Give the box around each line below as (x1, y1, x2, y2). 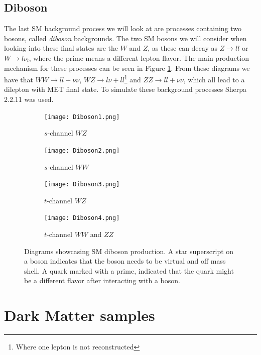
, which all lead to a (183, 74, 245, 84)
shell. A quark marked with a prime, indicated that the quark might (24, 265, 234, 276)
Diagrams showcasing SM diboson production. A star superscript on (24, 246, 234, 256)
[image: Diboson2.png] (44, 147, 120, 154)
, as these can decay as (148, 43, 217, 53)
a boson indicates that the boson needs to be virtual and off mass (24, 256, 226, 266)
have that (4, 74, 33, 84)
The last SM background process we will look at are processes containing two (4, 23, 242, 34)
